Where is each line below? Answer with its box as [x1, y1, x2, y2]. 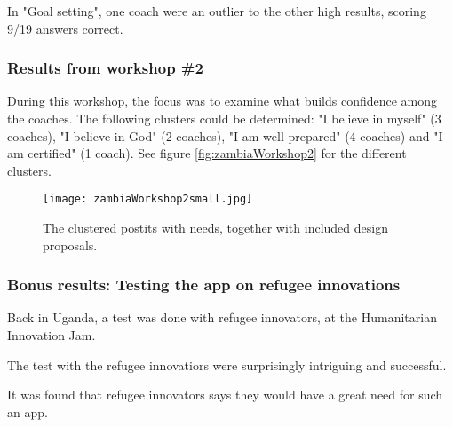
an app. [7, 402, 48, 421]
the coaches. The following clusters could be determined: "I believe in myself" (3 [7, 109, 441, 127]
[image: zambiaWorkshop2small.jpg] [43, 193, 253, 206]
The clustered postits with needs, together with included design [43, 218, 388, 237]
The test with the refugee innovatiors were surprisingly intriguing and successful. [7, 355, 447, 374]
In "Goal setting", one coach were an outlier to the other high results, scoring [7, 2, 426, 20]
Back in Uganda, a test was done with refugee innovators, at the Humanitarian [7, 308, 437, 327]
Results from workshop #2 [7, 57, 203, 79]
